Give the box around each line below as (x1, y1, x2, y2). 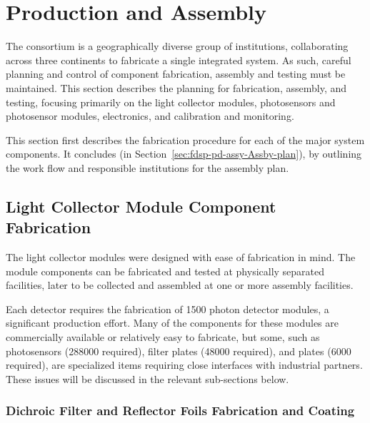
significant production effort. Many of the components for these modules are (6, 315, 339, 330)
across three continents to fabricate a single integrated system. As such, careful (6, 52, 351, 67)
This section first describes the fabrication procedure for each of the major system (6, 132, 365, 147)
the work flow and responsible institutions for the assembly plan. (6, 160, 289, 175)
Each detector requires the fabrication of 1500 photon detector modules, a (6, 301, 329, 316)
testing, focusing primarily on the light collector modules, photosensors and (6, 94, 336, 109)
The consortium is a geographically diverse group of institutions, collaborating (6, 39, 349, 53)
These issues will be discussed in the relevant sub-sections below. (6, 371, 289, 386)
